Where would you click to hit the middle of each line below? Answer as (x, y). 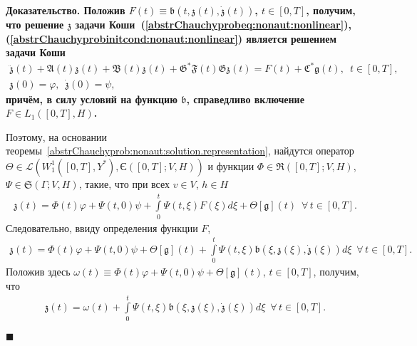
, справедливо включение (245, 99)
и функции (231, 166)
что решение (35, 24)
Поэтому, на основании (56, 136)
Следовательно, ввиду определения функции (102, 227)
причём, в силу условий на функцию (92, 99)
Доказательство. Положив (66, 10)
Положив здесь (38, 272)
